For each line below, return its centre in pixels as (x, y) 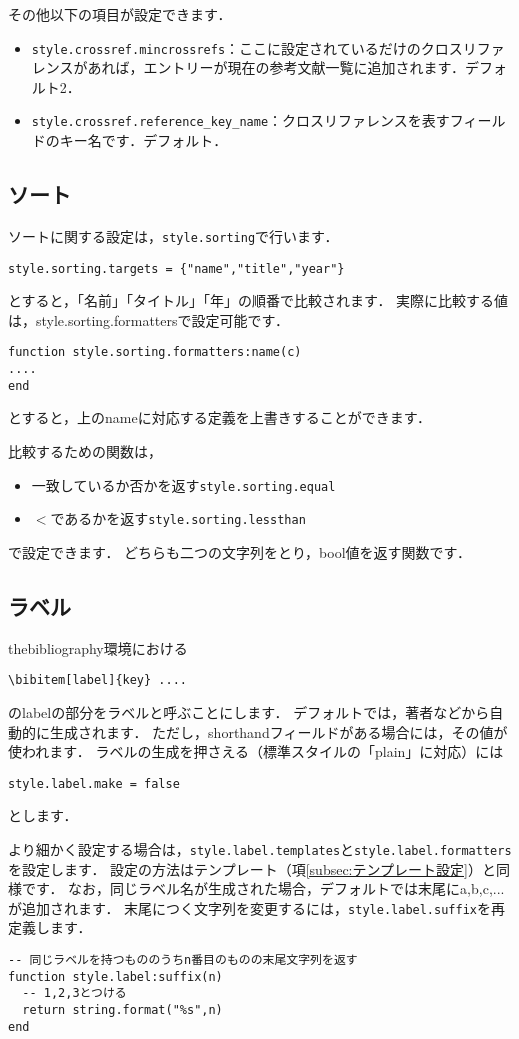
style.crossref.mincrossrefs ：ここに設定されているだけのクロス (247, 47)
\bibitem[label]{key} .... (97, 680)
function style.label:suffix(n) (115, 976)
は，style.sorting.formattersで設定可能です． (148, 319)
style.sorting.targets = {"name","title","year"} (176, 268)
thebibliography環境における (98, 647)
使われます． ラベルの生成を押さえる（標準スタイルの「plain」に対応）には (256, 751)
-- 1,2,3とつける (74, 993)
